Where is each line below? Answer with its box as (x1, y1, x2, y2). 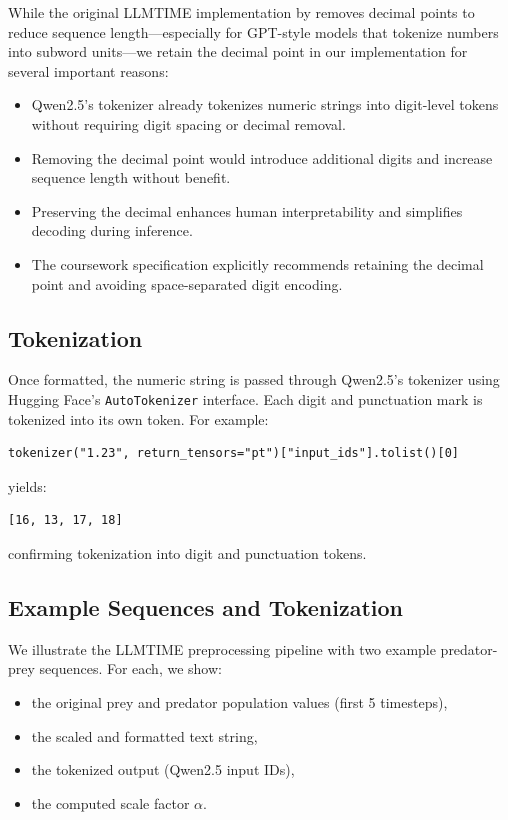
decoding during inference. (31, 220, 193, 241)
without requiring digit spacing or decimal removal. (31, 113, 346, 134)
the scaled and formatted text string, (31, 725, 258, 746)
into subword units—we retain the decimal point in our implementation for (8, 41, 468, 62)
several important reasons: (8, 60, 169, 81)
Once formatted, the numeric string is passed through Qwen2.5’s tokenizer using (8, 369, 500, 390)
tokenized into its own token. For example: (8, 408, 269, 429)
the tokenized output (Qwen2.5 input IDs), (31, 759, 295, 780)
